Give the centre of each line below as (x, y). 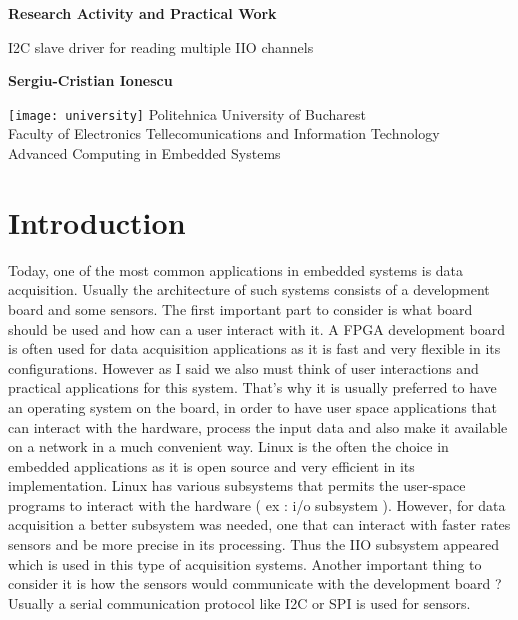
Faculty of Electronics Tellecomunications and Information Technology (224, 133)
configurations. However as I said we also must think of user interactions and (243, 367)
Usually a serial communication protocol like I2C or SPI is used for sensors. (239, 602)
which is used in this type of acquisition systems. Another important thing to (245, 563)
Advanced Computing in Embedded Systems (144, 153)
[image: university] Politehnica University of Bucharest (187, 113)
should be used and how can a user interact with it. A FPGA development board (257, 328)
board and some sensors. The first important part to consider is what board (240, 308)
